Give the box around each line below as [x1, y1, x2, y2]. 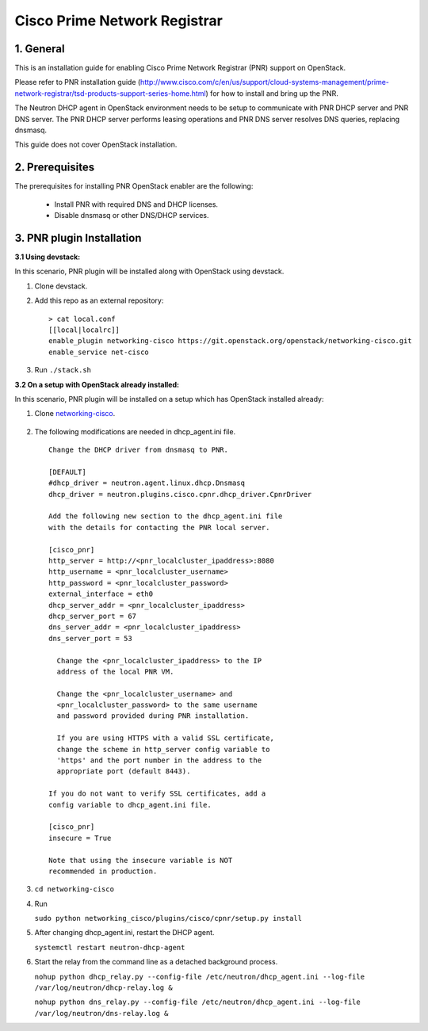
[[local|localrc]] [48, 325, 120, 334]
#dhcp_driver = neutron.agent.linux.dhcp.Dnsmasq [48, 479, 246, 487]
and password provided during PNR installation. [56, 712, 250, 720]
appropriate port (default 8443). [56, 767, 191, 776]
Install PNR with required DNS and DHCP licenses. [54, 199, 218, 209]
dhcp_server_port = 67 [48, 611, 137, 621]
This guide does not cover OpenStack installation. [14, 139, 178, 150]
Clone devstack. [34, 281, 88, 291]
